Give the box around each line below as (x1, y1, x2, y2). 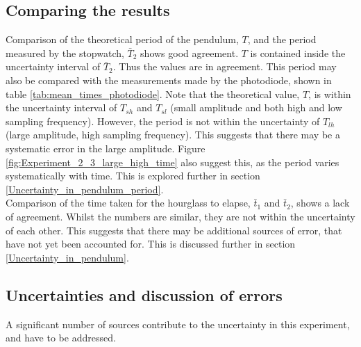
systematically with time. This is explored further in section (6, 168, 260, 183)
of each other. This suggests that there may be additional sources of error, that (6, 223, 342, 237)
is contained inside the (250, 45, 346, 60)
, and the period (247, 32, 317, 47)
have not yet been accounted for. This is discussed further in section (6, 236, 296, 251)
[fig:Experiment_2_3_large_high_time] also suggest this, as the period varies (6, 154, 339, 169)
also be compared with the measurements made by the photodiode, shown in (6, 72, 332, 87)
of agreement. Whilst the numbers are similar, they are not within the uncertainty (6, 209, 355, 223)
